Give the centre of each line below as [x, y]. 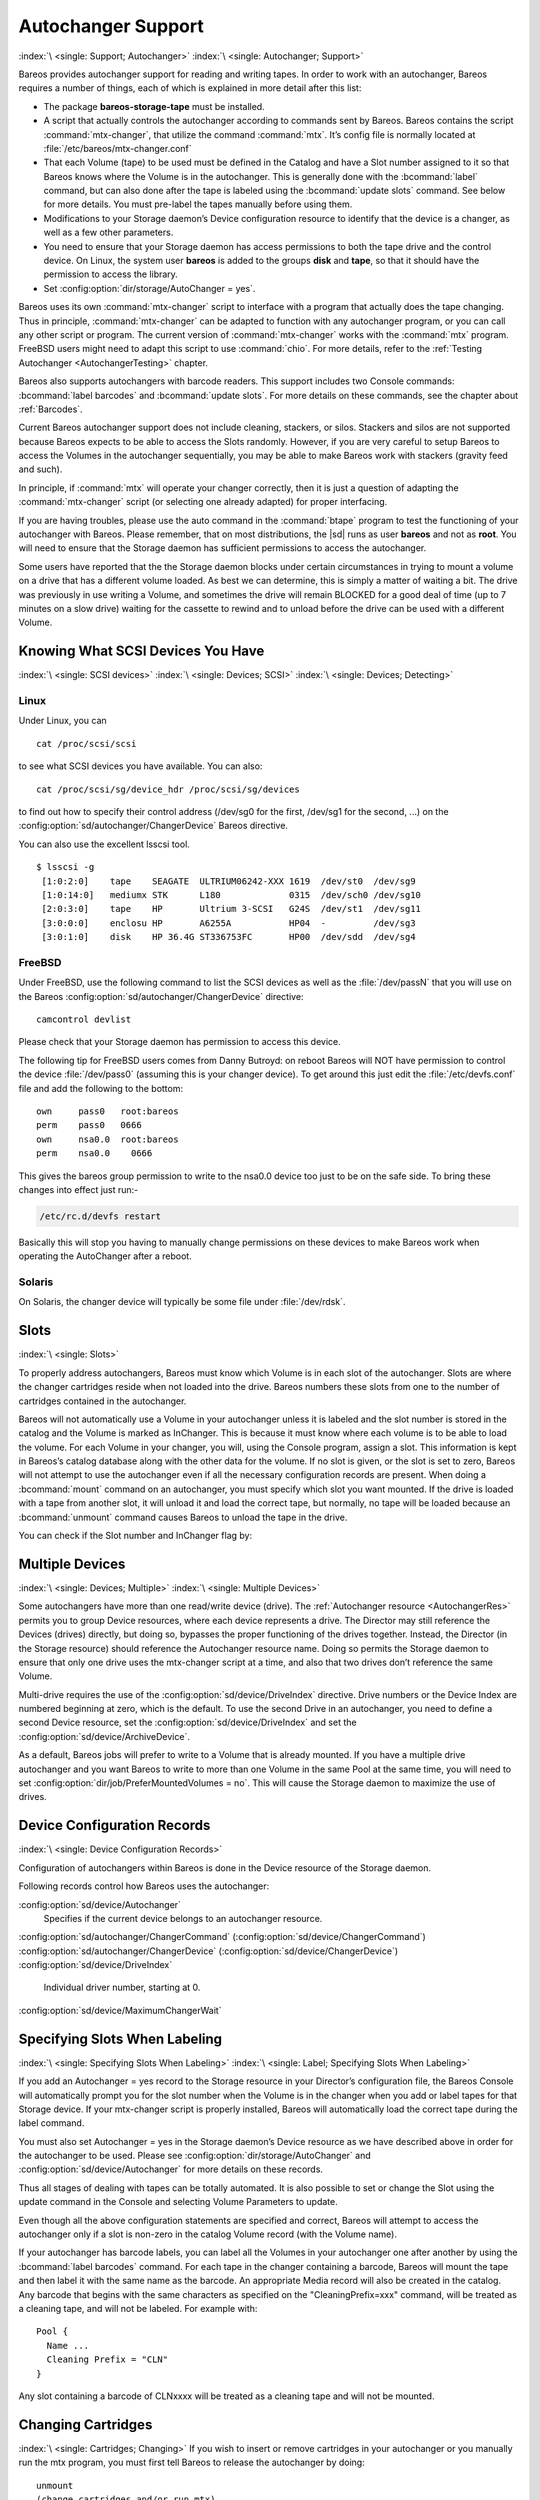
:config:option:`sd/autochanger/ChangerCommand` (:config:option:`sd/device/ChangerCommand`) [222, 1937]
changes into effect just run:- [78, 1189]
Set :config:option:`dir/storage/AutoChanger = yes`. [149, 288]
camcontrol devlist [84, 1019]
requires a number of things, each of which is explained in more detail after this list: [190, 88]
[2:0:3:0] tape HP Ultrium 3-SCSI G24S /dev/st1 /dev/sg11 [231, 909]
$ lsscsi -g [65, 867]
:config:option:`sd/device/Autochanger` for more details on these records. [171, 2169]
